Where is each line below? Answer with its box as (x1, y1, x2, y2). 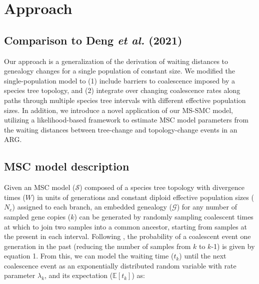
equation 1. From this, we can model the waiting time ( (4, 250, 174, 261)
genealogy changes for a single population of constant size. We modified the (4, 65, 235, 76)
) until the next (179, 250, 226, 261)
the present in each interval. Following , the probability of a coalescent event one (4, 231, 251, 241)
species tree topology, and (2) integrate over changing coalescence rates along (4, 85, 240, 95)
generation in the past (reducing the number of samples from (4, 240, 191, 251)
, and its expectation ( (44, 270, 113, 280)
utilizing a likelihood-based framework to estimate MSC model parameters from (4, 114, 248, 125)
